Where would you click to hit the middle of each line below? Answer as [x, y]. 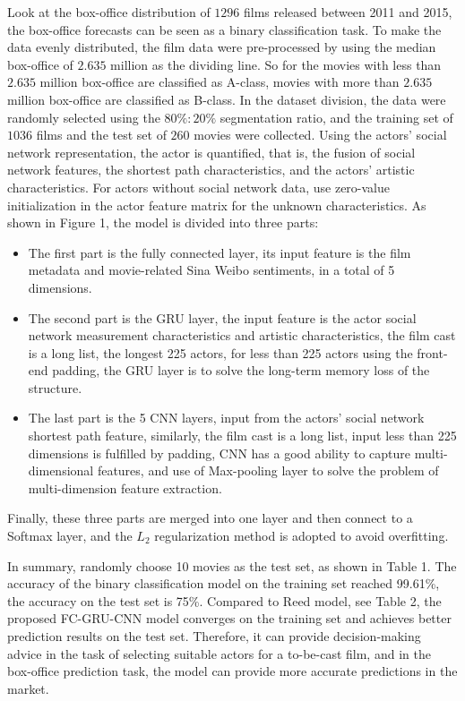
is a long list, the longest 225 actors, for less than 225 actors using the [220, 352]
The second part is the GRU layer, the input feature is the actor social [222, 317]
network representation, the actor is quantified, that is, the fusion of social [211, 152]
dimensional [61, 470]
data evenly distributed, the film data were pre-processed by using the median [222, 47]
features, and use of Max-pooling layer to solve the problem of [268, 470]
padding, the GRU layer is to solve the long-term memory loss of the [241, 370]
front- [432, 352]
